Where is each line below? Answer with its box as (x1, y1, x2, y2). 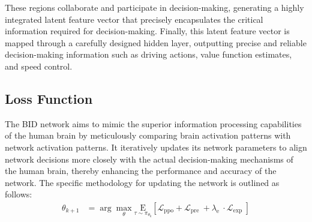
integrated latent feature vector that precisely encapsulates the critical (5, 13, 263, 25)
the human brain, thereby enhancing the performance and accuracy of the (5, 164, 277, 177)
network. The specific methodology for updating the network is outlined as (5, 176, 280, 188)
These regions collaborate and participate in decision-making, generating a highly (5, 1, 304, 13)
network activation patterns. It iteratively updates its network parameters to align (5, 140, 307, 153)
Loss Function (5, 89, 93, 107)
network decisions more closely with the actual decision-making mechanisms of (5, 152, 293, 165)
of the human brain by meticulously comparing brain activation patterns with (5, 129, 291, 142)
